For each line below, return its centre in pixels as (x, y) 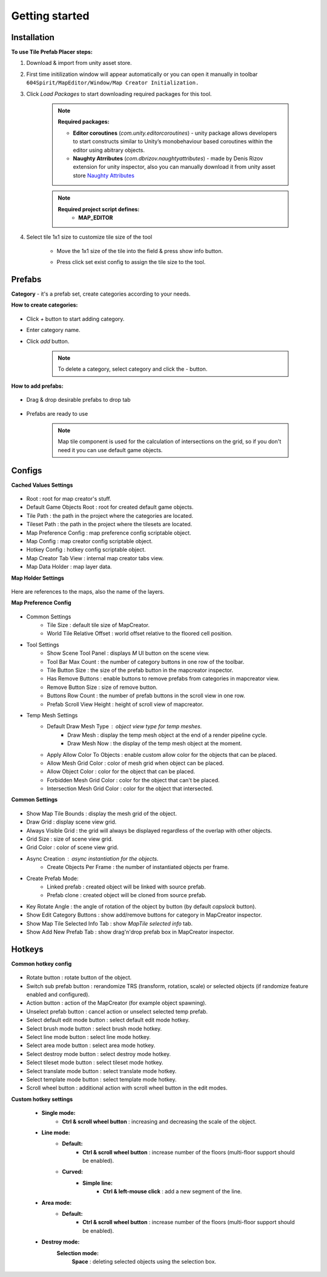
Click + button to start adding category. (75, 319)
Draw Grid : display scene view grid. (71, 822)
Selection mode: (78, 1253)
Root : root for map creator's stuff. (69, 498)
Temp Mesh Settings (52, 715)
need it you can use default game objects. (110, 450)
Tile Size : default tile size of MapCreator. (98, 625)
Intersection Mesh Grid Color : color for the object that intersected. (130, 788)
